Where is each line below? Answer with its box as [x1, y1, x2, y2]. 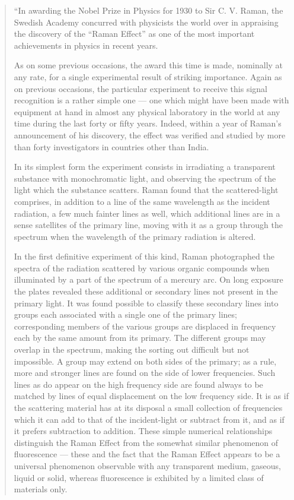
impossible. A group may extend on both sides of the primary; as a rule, [14, 355, 277, 367]
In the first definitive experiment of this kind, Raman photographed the [14, 250, 274, 262]
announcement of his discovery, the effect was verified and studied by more [14, 128, 286, 141]
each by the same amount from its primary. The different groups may [14, 331, 266, 344]
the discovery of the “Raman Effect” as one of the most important [14, 27, 255, 40]
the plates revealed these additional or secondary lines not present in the [14, 285, 278, 298]
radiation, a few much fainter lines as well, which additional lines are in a [14, 207, 280, 219]
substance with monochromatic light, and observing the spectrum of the [14, 172, 276, 184]
